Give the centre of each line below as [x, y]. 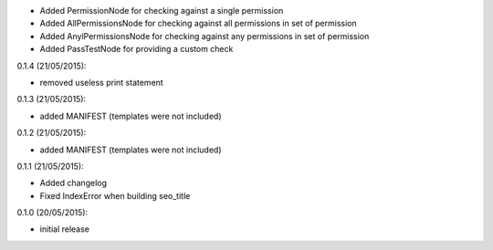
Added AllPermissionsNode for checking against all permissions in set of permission [199, 24]
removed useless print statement [101, 82]
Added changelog [73, 183]
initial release [65, 229]
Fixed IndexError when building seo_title [115, 195]
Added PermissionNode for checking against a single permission [162, 10]
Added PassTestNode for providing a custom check [136, 49]
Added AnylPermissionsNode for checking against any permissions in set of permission [205, 36]
